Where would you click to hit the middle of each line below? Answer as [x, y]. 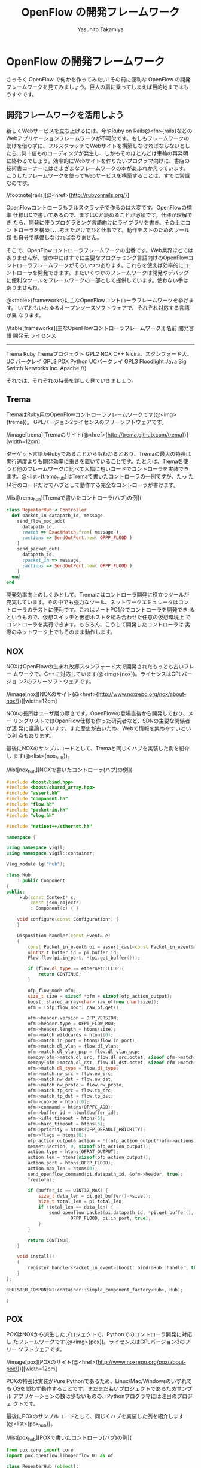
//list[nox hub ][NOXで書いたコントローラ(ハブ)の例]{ [69, 770]
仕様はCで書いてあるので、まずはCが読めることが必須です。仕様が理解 [100, 215]
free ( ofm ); [41, 1180]
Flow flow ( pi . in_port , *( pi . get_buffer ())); [84, 958]
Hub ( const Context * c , [48, 897]
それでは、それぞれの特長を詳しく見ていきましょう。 [71, 380]
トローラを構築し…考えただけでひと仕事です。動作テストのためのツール [101, 230]
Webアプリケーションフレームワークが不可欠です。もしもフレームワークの [98, 138]
